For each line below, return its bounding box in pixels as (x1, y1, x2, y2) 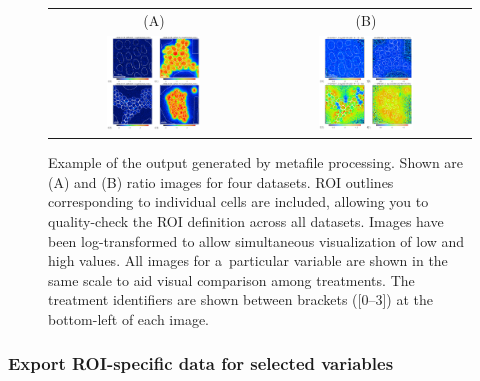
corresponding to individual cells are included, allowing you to (48, 191, 429, 212)
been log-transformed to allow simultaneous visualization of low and (48, 230, 465, 251)
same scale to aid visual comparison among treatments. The (48, 269, 415, 290)
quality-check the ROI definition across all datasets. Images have (48, 210, 444, 231)
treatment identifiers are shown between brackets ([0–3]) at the (48, 289, 433, 310)
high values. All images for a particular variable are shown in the (48, 250, 448, 271)
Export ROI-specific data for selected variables (8, 351, 394, 376)
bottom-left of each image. (48, 308, 209, 329)
